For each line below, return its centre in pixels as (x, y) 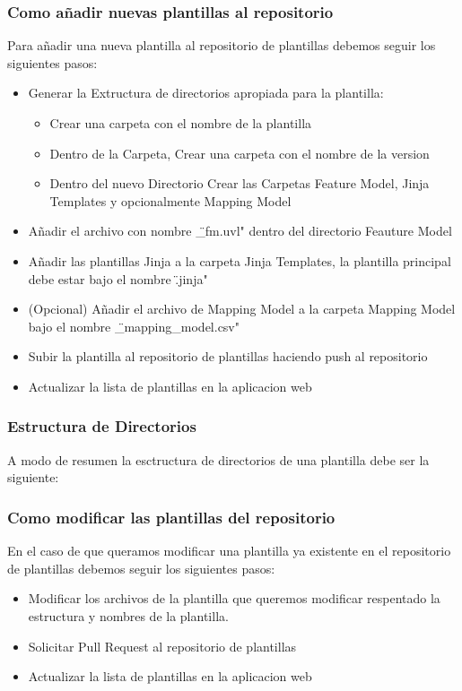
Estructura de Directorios (102, 426)
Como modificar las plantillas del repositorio (171, 517)
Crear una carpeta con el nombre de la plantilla (181, 123)
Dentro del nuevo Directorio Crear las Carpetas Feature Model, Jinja (240, 183)
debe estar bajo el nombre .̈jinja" (118, 278)
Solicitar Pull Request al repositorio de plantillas (162, 646)
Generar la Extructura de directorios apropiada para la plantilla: (206, 93)
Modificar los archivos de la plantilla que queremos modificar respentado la (234, 598)
